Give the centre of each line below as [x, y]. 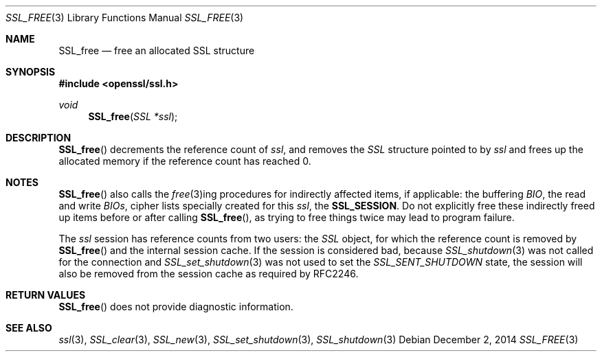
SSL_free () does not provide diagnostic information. [176, 307]
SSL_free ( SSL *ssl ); [133, 116]
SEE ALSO [29, 328]
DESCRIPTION [38, 138]
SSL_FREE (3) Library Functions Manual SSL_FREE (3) [125, 18]
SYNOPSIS [31, 72]
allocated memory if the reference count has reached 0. [185, 161]
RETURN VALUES [46, 295]
